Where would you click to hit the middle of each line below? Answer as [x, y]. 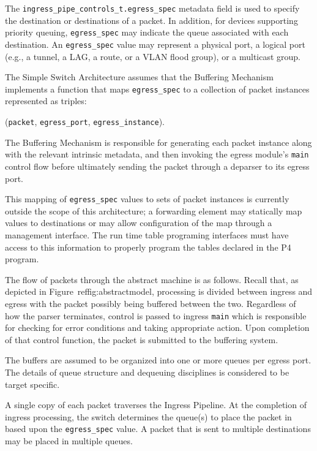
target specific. [32, 384]
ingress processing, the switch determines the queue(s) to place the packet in [148, 416]
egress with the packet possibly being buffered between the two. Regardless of [151, 303]
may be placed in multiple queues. [69, 440]
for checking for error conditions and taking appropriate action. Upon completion [157, 328]
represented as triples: [46, 101]
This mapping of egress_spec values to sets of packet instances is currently [147, 199]
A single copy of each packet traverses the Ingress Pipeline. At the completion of [156, 405]
